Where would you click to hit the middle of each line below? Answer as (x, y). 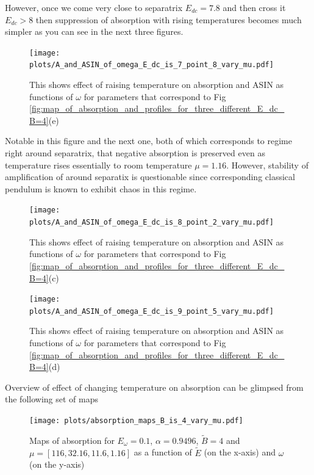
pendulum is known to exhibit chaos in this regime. (101, 188)
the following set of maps (52, 399)
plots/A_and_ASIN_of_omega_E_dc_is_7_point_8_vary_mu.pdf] (152, 65)
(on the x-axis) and (240, 452)
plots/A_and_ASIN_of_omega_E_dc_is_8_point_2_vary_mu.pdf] (152, 223)
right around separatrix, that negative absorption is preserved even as (135, 153)
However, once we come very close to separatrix (94, 7)
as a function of (163, 452)
